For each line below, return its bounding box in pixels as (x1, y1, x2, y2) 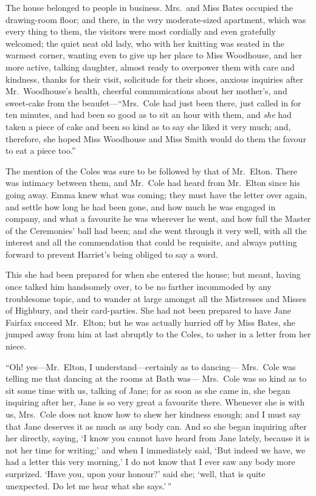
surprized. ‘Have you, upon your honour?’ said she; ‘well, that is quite (5, 467, 266, 480)
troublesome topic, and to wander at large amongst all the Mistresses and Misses (5, 292, 307, 305)
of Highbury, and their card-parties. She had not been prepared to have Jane (5, 304, 291, 317)
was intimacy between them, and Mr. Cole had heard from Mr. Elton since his (5, 176, 300, 189)
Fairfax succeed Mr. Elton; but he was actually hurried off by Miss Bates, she (5, 315, 295, 328)
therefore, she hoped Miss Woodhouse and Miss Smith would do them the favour (5, 132, 306, 145)
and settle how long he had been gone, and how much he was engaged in (5, 200, 276, 213)
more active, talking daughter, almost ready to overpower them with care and (5, 60, 295, 73)
